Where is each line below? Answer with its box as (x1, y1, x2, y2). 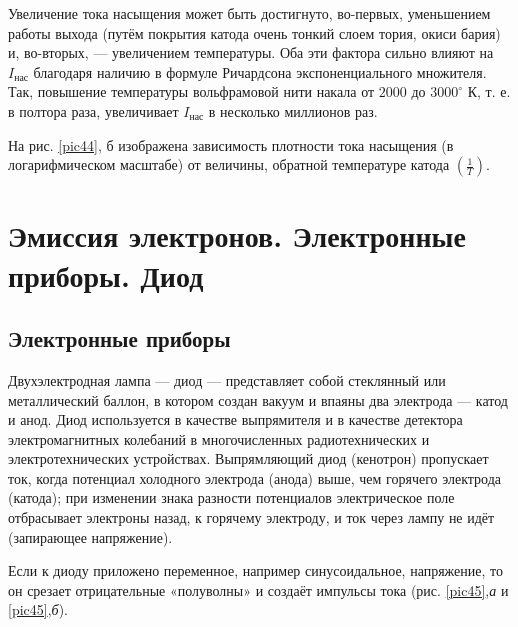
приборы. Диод (8, 254, 204, 295)
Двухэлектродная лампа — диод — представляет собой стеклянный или (8, 369, 446, 390)
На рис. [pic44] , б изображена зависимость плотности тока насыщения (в (8, 134, 454, 155)
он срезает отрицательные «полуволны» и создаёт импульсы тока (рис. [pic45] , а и (8, 579, 509, 600)
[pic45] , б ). (8, 599, 68, 620)
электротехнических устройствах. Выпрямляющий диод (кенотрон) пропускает (8, 448, 489, 469)
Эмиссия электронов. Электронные (8, 215, 466, 256)
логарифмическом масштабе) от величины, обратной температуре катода (8, 154, 450, 175)
